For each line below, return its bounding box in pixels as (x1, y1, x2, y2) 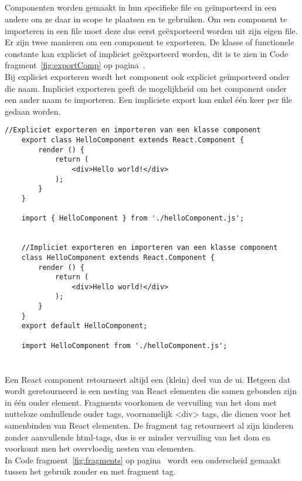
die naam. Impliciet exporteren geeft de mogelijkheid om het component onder (5, 82, 287, 94)
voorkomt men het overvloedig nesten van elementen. (5, 442, 195, 455)
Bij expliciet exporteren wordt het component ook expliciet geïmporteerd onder (5, 70, 290, 82)
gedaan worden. (5, 105, 61, 117)
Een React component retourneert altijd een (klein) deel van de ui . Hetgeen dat (5, 373, 291, 385)
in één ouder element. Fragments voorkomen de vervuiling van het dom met (5, 396, 277, 408)
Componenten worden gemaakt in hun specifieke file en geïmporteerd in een (5, 1, 277, 14)
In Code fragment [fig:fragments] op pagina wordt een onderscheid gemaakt (5, 453, 281, 466)
